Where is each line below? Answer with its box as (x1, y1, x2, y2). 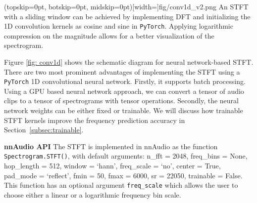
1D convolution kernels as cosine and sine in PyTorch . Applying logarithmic (4, 21, 233, 31)
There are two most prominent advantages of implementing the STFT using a (4, 66, 240, 77)
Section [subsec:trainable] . (4, 124, 84, 135)
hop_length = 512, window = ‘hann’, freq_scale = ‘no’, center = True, (4, 161, 221, 171)
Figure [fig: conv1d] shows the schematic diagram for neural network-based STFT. (4, 57, 254, 67)
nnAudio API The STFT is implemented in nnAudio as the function (4, 141, 218, 151)
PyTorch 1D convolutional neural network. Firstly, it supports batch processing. (4, 76, 246, 86)
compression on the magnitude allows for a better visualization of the (4, 30, 214, 41)
